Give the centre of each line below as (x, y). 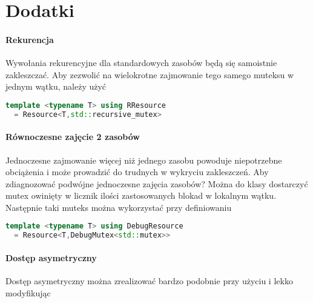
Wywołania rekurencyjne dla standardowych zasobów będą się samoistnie (141, 63)
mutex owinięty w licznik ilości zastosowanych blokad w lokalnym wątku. (141, 195)
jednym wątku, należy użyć (56, 86)
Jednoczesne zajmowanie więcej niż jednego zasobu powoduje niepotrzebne (144, 160)
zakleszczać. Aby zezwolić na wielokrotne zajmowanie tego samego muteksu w (150, 74)
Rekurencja (30, 39)
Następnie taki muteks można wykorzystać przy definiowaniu (119, 207)
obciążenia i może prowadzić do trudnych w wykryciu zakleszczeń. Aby (137, 172)
